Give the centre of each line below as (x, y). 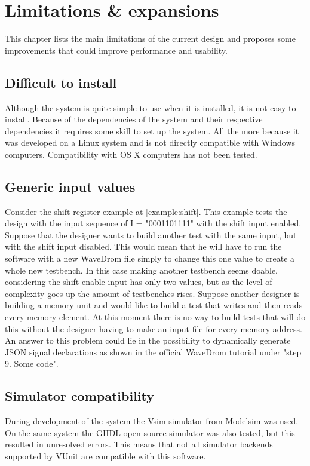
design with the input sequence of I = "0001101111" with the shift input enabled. (153, 223)
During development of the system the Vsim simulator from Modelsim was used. (152, 421)
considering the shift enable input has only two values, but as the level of (139, 282)
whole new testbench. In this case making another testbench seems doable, (142, 270)
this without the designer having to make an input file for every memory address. (154, 328)
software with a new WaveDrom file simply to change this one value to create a (150, 258)
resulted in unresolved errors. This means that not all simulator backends (139, 444)
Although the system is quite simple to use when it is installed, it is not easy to (151, 107)
